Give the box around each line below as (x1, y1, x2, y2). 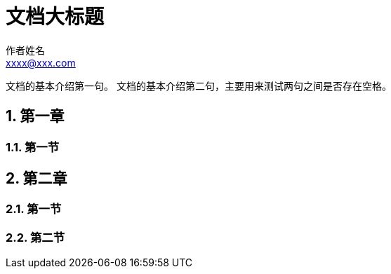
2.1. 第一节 (6, 202, 62, 217)
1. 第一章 (6, 107, 65, 125)
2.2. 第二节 (6, 230, 65, 245)
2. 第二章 (6, 170, 67, 188)
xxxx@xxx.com (6, 56, 76, 69)
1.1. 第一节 (6, 139, 60, 154)
